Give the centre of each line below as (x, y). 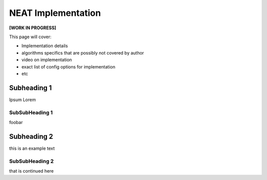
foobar (16, 122)
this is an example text (32, 148)
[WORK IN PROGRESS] (33, 28)
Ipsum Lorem (22, 100)
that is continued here (31, 171)
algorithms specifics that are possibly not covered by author (83, 53)
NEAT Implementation (55, 13)
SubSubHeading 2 (31, 161)
